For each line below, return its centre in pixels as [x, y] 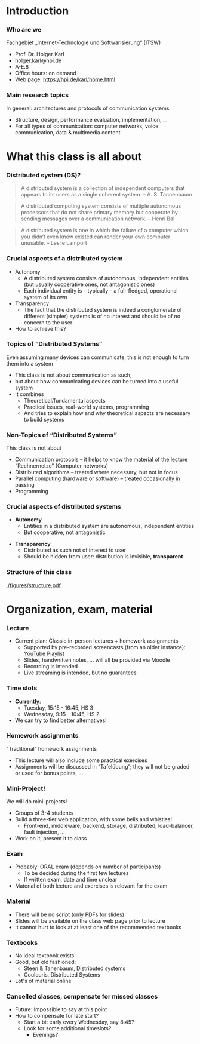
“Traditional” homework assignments [52, 748]
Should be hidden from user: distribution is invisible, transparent [103, 557]
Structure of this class [39, 572]
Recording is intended [51, 667]
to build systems [44, 419]
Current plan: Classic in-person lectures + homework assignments [96, 641]
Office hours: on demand [45, 73]
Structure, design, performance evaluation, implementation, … [91, 119]
